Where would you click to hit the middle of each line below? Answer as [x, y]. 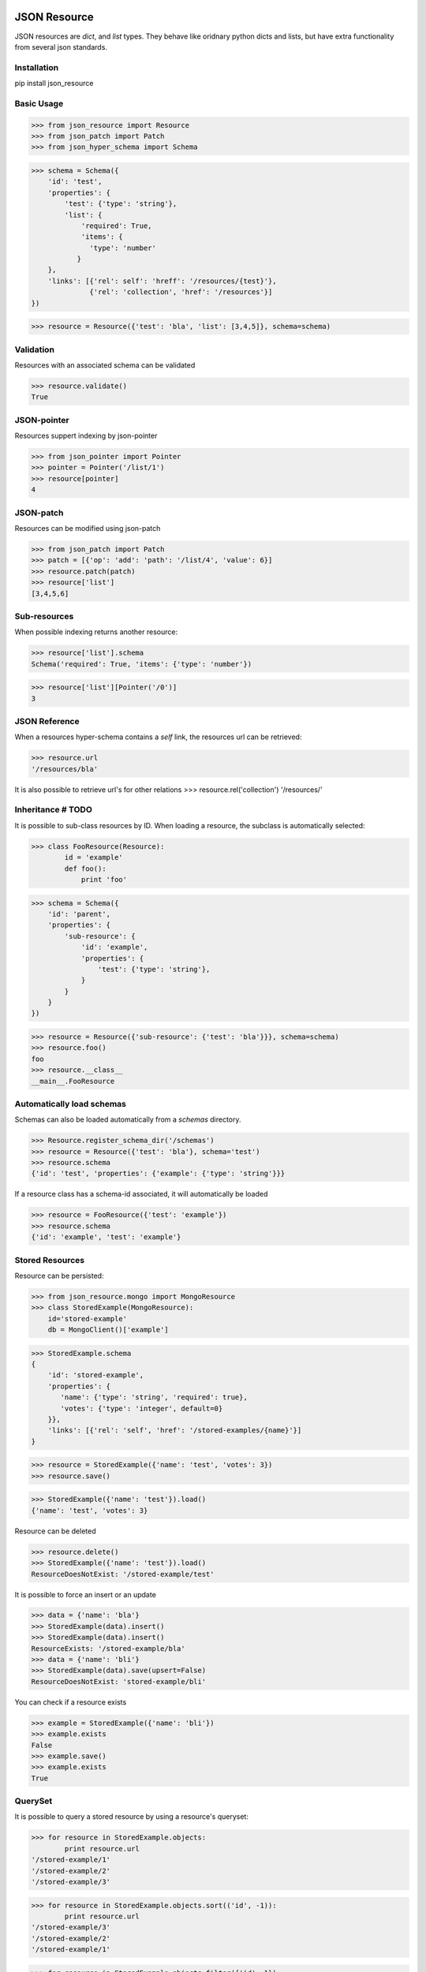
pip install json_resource [54, 84]
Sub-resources [44, 616]
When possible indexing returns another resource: [96, 632]
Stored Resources [50, 1260]
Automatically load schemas [70, 1104]
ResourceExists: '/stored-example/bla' [108, 1648]
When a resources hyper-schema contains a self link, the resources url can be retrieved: [158, 737]
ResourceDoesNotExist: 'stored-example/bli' [119, 1681]
